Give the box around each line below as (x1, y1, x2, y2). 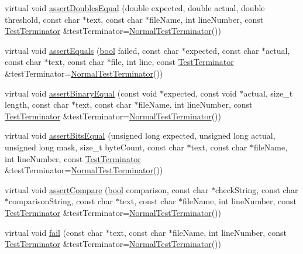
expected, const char (185, 44, 259, 56)
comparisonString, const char (9, 195, 113, 207)
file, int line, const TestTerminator (111, 56, 234, 68)
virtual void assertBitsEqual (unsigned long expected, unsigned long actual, (5, 129, 276, 142)
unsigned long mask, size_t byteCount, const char (5, 140, 184, 153)
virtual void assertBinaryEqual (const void (5, 87, 157, 99)
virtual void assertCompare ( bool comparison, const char (5, 183, 209, 195)
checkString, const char (215, 183, 298, 195)
